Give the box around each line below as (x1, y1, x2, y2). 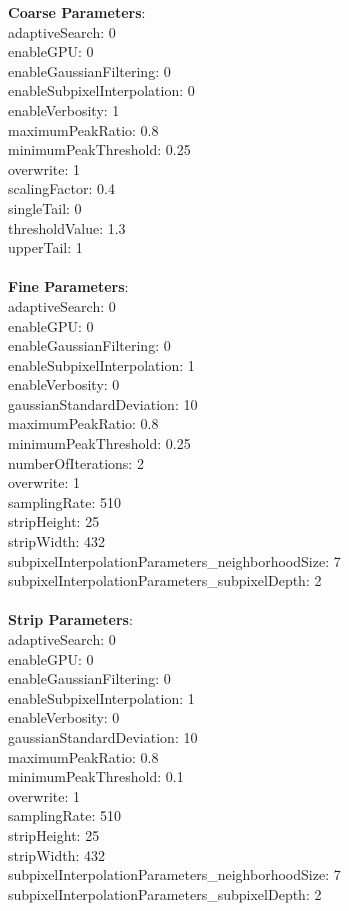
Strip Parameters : (8, 609, 133, 630)
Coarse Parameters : (8, 2, 146, 22)
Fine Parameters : (8, 276, 129, 297)
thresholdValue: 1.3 (8, 217, 126, 238)
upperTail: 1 (8, 237, 83, 258)
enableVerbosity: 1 (8, 99, 120, 120)
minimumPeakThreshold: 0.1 (8, 766, 184, 787)
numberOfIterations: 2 (8, 452, 144, 473)
